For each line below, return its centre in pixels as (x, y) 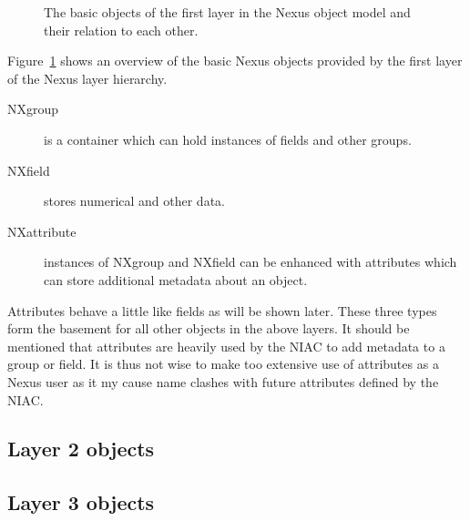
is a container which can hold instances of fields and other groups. (228, 139)
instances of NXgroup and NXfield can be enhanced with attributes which (250, 262)
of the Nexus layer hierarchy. (87, 78)
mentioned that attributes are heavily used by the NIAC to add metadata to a (226, 346)
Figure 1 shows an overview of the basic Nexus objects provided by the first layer (235, 61)
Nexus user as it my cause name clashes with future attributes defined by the (223, 381)
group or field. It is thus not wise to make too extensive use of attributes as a (223, 364)
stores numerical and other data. (134, 201)
